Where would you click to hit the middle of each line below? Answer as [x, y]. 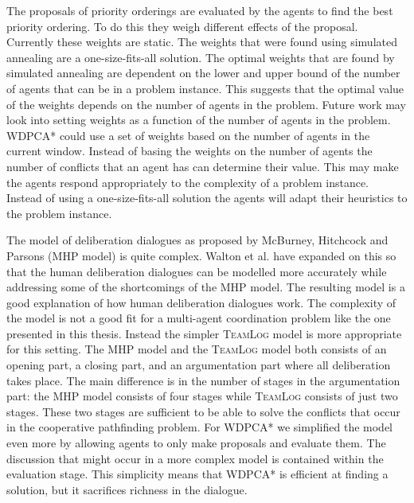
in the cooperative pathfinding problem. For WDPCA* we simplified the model [199, 427]
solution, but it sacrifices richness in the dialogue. [127, 489]
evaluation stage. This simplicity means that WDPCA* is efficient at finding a [197, 474]
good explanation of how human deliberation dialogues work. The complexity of [201, 302]
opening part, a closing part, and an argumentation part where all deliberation [199, 365]
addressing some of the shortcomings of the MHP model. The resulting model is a [206, 287]
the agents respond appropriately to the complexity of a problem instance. [188, 182]
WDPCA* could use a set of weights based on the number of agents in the [188, 135]
